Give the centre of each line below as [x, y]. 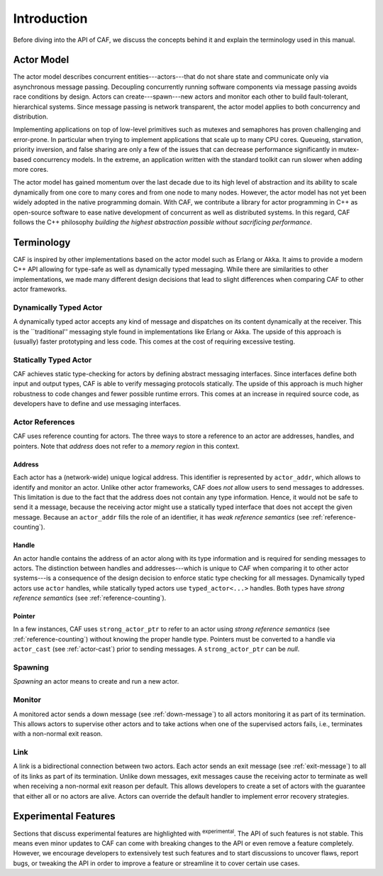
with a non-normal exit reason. [58, 734]
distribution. [31, 116]
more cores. [31, 169]
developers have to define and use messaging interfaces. [97, 404]
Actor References [44, 422]
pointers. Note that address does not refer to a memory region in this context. [127, 446]
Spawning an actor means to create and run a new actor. [96, 681]
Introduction [50, 18]
